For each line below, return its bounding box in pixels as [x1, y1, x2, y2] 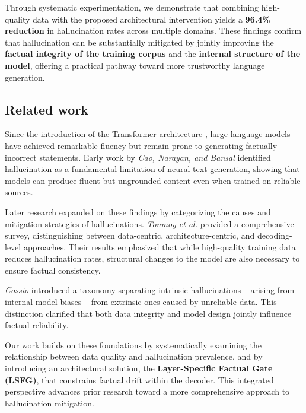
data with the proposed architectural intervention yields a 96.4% [33, 12, 270, 25]
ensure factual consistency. [5, 263, 101, 276]
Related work [5, 100, 89, 118]
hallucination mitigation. [5, 396, 94, 409]
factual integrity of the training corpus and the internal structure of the [5, 47, 301, 60]
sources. [5, 186, 33, 198]
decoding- [257, 229, 292, 242]
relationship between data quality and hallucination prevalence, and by [5, 350, 263, 363]
